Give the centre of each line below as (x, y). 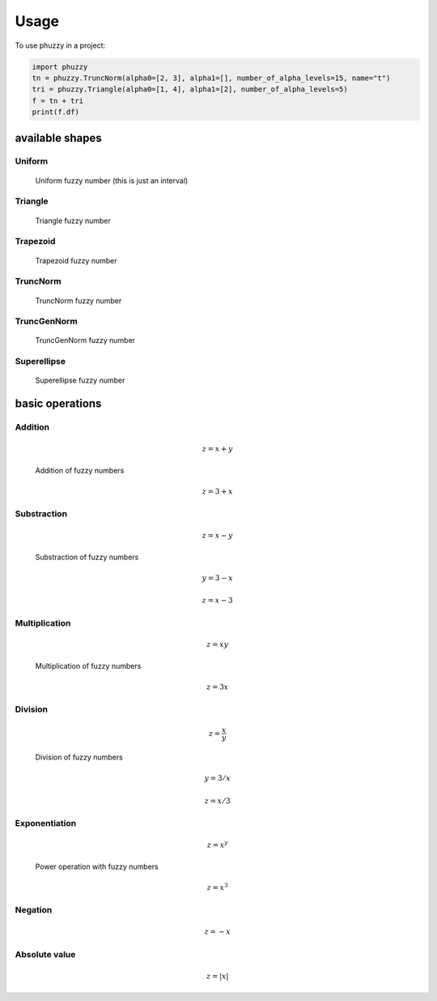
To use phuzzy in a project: (60, 45)
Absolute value (45, 954)
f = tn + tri (58, 101)
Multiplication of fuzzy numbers (88, 665)
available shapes (58, 138)
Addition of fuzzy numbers (80, 470)
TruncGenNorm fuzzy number (85, 340)
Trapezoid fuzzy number (76, 260)
